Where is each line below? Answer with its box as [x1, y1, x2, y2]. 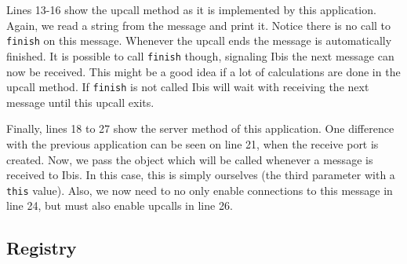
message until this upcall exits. [6, 93, 154, 110]
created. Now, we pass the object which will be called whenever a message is [6, 151, 373, 167]
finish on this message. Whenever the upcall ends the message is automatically [6, 32, 392, 49]
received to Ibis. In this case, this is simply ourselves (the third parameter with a [6, 167, 395, 183]
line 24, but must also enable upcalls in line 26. [6, 197, 233, 214]
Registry [6, 236, 77, 260]
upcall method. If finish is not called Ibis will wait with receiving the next [6, 79, 369, 95]
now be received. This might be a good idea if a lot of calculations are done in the [6, 63, 401, 79]
